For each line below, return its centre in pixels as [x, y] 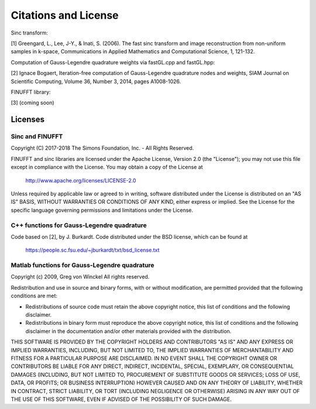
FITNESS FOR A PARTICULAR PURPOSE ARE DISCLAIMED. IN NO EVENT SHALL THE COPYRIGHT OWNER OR [144, 358]
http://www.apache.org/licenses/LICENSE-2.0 [81, 180]
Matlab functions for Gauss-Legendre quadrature [83, 265]
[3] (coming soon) [33, 103]
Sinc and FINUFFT [37, 136]
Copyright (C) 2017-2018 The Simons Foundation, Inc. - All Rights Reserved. [102, 148]
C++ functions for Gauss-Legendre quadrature [79, 225]
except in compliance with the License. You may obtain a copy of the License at [107, 167]
